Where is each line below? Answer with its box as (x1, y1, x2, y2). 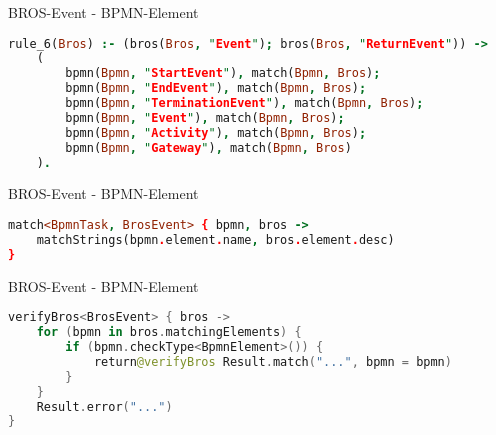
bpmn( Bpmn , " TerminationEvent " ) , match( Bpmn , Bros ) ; (65, 96, 424, 111)
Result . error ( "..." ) (36, 399, 173, 414)
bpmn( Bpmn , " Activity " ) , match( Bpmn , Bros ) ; (65, 125, 367, 140)
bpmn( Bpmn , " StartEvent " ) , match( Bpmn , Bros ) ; (65, 66, 381, 81)
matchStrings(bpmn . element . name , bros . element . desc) (36, 232, 395, 247)
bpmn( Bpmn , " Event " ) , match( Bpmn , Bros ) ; (65, 110, 345, 125)
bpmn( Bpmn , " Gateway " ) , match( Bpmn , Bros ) (65, 140, 352, 155)
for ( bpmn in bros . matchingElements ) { (36, 325, 302, 340)
